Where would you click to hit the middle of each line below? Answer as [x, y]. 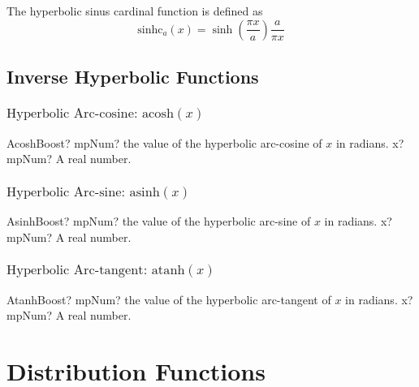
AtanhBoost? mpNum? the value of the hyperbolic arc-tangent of [169, 299]
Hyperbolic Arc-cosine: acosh [91, 114]
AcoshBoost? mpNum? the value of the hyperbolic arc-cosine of [164, 142]
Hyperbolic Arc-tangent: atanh [96, 271]
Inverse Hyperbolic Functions [133, 76]
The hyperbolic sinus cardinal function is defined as [135, 11]
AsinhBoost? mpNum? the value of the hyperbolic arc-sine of [159, 221]
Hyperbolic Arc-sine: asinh [83, 192]
